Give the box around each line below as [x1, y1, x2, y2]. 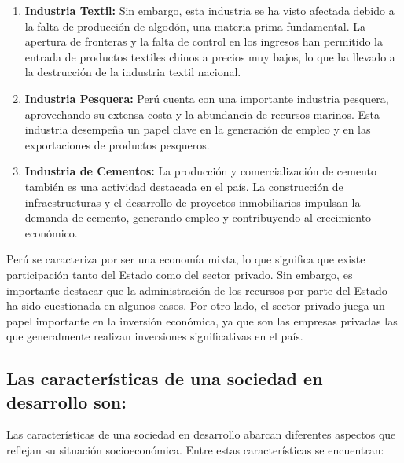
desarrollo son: [6, 389, 127, 413]
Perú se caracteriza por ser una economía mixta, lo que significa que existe [6, 251, 365, 267]
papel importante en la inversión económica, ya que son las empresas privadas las [6, 312, 398, 329]
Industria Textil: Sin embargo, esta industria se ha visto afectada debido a [24, 2, 395, 18]
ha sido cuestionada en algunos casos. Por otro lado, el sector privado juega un [6, 297, 385, 314]
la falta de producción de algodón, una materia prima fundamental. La [24, 17, 365, 34]
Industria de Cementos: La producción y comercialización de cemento [24, 163, 376, 179]
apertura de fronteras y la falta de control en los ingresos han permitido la [24, 33, 384, 50]
